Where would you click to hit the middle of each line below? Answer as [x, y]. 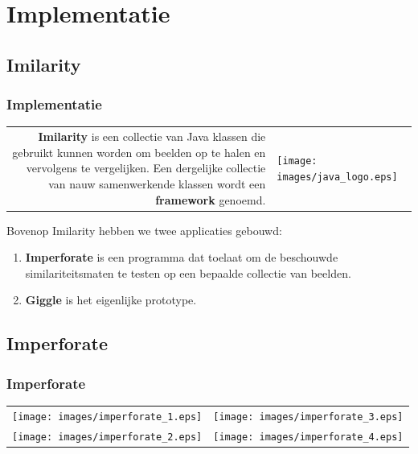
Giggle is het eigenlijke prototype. [111, 300]
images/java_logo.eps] [337, 177]
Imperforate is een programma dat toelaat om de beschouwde [182, 257]
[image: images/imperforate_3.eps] [308, 417]
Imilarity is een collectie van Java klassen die [152, 136]
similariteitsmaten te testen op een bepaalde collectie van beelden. [188, 272]
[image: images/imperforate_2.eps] [107, 437]
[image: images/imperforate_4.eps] [308, 437]
